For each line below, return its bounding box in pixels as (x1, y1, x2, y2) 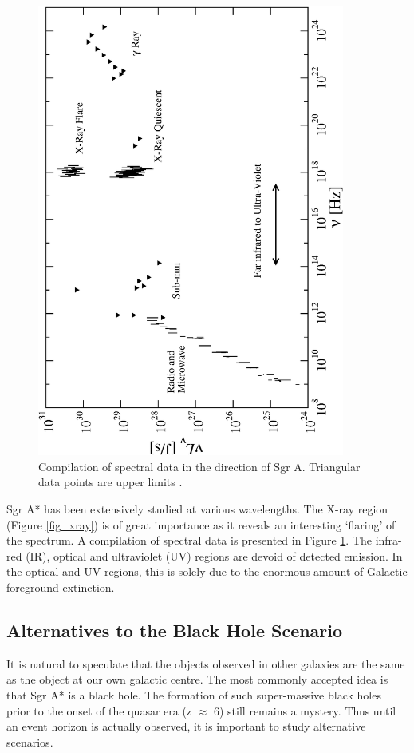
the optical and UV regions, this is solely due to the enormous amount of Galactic (6, 563, 408, 580)
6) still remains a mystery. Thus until (213, 702, 396, 719)
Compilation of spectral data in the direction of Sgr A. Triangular (38, 458, 361, 474)
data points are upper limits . (38, 474, 183, 490)
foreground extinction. (6, 578, 115, 595)
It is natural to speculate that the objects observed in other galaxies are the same (6, 655, 405, 672)
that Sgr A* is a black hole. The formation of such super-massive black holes (6, 686, 381, 703)
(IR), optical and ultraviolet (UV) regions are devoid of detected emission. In (26, 547, 403, 564)
